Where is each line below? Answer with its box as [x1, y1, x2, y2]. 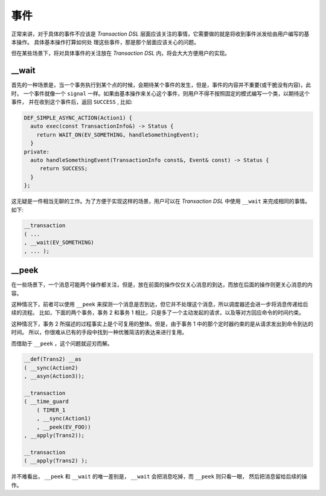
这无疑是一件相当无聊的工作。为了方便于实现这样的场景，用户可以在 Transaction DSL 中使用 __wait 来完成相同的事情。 [11, 198, 311, 205]
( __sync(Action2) [24, 364, 78, 371]
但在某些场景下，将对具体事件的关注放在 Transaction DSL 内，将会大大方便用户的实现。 [11, 50, 231, 57]
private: [24, 148, 50, 155]
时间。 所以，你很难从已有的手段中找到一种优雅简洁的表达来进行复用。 [11, 329, 187, 336]
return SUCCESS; [39, 165, 88, 172]
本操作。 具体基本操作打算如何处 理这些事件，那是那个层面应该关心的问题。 [11, 38, 199, 45]
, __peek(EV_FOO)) [36, 424, 91, 430]
